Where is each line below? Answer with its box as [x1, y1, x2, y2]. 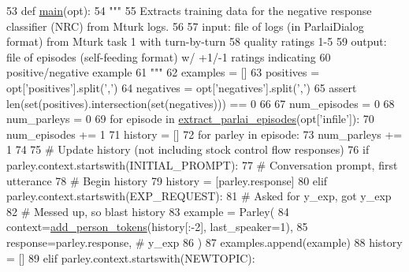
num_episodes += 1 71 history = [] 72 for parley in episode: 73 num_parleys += [6, 125, 403, 142]
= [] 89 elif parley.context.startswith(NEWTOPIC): [6, 249, 255, 266]
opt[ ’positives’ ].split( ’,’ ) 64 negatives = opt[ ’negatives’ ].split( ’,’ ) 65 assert [6, 79, 357, 95]
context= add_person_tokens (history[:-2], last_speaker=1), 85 [6, 218, 308, 235]
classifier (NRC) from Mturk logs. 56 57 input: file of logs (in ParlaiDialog [6, 17, 364, 34]
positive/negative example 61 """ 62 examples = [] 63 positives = [6, 64, 320, 80]
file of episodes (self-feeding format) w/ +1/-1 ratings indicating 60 [6, 48, 331, 65]
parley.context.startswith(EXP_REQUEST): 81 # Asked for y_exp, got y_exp [6, 188, 392, 204]
